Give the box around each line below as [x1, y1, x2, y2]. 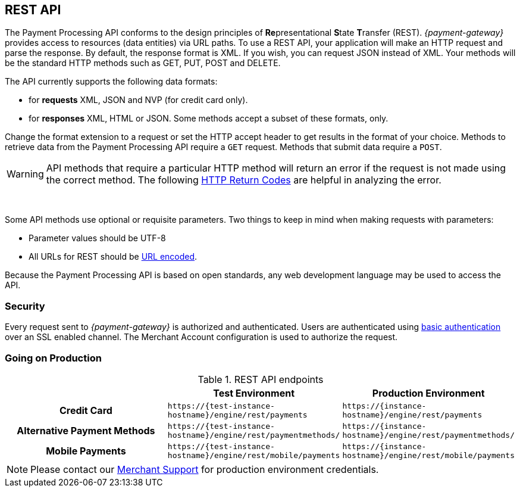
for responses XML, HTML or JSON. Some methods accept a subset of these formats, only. [29, 113, 389, 124]
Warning [7, 168, 44, 180]
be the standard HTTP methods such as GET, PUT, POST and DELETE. [5, 58, 281, 68]
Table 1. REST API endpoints [198, 373, 324, 385]
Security [5, 300, 45, 312]
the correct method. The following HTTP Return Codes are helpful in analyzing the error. [46, 174, 441, 186]
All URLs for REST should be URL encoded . [29, 251, 198, 262]
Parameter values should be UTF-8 [29, 233, 166, 244]
